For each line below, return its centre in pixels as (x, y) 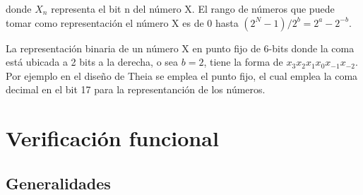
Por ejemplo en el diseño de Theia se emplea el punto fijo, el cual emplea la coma (182, 75)
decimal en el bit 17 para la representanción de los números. (136, 89)
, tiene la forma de (243, 62)
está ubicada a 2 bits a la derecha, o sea (92, 62)
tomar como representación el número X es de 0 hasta (122, 22)
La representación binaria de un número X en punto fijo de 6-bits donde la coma (180, 48)
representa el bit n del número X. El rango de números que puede (193, 8)
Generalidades (58, 183)
